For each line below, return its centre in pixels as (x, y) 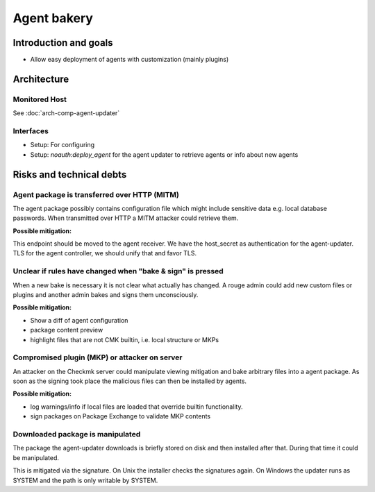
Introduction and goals (63, 43)
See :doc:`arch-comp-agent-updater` (66, 113)
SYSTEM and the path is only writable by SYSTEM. (85, 480)
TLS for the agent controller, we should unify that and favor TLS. (105, 253)
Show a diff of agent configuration (79, 320)
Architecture (41, 79)
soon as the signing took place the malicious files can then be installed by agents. (130, 381)
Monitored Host (40, 99)
